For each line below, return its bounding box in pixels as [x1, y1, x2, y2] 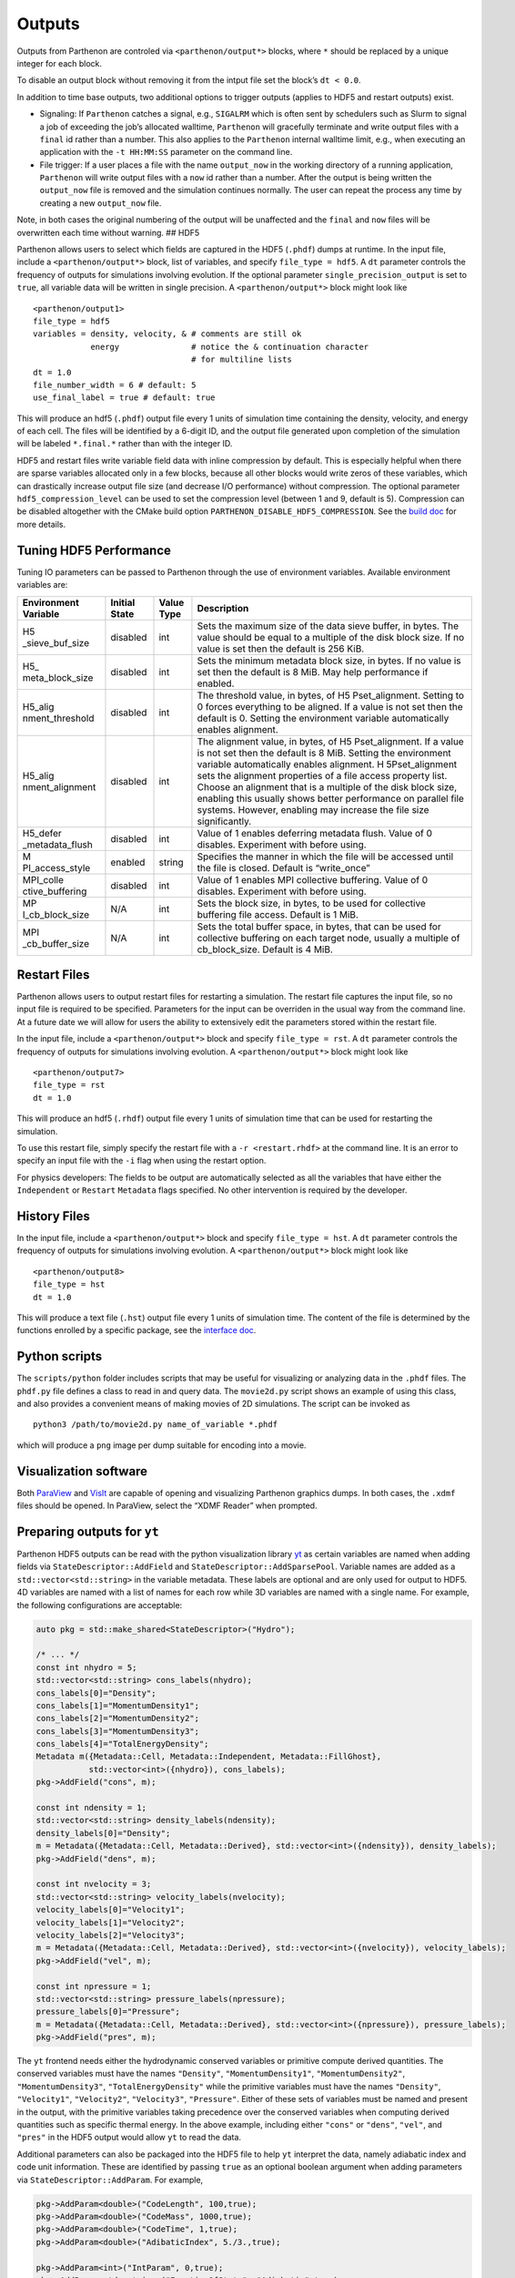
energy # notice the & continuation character [90, 342, 369, 352]
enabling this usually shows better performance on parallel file [197, 792, 464, 805]
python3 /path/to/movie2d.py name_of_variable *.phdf [33, 1420, 278, 1430]
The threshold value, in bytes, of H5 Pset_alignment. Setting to [197, 689, 464, 702]
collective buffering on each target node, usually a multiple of [197, 931, 460, 944]
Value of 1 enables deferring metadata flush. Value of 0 [197, 826, 432, 839]
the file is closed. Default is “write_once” [197, 861, 370, 874]
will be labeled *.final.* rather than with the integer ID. [16, 438, 233, 449]
